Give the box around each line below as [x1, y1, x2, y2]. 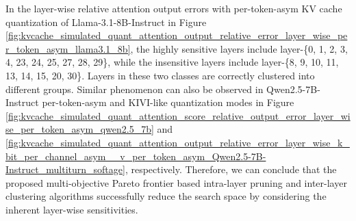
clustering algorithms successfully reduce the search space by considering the [5, 189, 327, 203]
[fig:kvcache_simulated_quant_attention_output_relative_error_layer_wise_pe [5, 28, 348, 42]
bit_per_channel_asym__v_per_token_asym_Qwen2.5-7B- [5, 148, 266, 163]
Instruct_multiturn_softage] [5, 162, 125, 177]
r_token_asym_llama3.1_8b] [5, 41, 131, 55]
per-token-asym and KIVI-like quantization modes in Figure [42, 95, 294, 109]
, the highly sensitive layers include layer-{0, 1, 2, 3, [130, 41, 348, 55]
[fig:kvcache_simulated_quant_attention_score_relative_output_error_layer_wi [5, 108, 351, 122]
